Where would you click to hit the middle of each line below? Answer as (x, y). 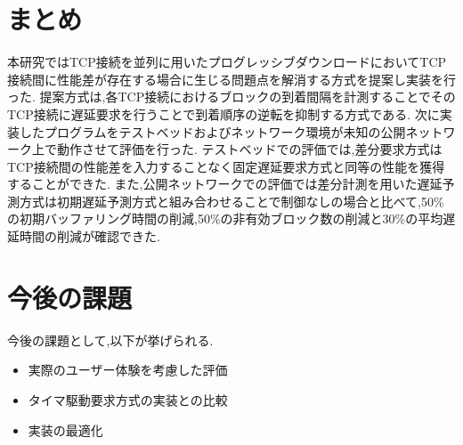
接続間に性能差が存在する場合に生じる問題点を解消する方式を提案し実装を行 (231, 79)
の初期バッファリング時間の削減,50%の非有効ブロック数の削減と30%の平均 (225, 218)
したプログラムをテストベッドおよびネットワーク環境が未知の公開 (212, 131)
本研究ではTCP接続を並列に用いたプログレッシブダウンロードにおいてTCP (227, 62)
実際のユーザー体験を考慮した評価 (128, 370)
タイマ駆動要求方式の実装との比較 (128, 399)
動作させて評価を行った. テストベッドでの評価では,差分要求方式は (249, 149)
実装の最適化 (65, 429)
